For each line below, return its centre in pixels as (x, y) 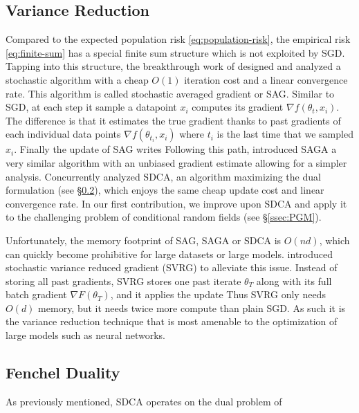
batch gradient (36, 294)
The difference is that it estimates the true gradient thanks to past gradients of (173, 120)
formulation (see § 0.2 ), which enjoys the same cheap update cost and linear (165, 190)
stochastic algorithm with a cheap (77, 79)
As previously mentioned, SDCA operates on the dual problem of (144, 401)
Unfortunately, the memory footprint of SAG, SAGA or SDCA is (144, 240)
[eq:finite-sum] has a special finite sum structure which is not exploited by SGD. (175, 52)
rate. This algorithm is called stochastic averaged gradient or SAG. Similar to (170, 93)
